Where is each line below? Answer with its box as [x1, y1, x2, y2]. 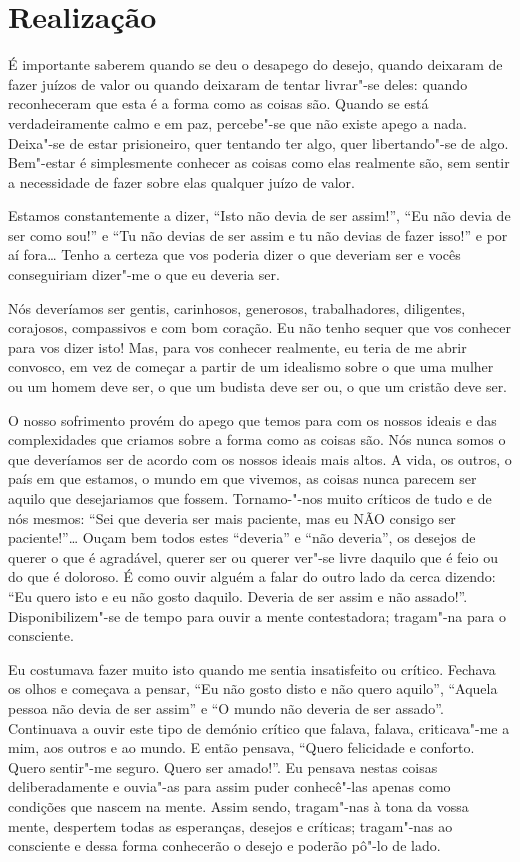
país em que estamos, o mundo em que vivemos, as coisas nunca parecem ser [8, 468, 477, 489]
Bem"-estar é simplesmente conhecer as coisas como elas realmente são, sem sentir [8, 152, 510, 173]
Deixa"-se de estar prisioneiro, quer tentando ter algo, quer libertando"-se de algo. [8, 132, 509, 153]
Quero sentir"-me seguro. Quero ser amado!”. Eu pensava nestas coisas [8, 756, 438, 777]
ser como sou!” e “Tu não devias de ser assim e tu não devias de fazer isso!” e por [8, 224, 508, 245]
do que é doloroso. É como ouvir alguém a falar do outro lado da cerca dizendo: [8, 566, 496, 587]
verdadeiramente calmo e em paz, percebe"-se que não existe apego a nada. [8, 112, 467, 133]
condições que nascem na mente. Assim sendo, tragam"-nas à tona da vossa [8, 795, 469, 816]
